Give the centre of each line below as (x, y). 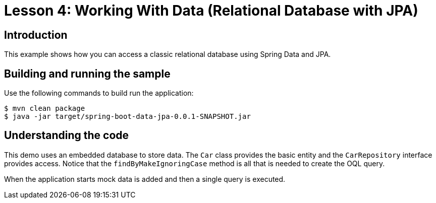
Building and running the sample (87, 74)
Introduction (36, 35)
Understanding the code (67, 136)
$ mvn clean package (45, 109)
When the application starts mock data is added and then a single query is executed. (145, 179)
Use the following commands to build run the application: (99, 93)
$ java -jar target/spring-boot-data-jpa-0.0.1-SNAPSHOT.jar (127, 117)
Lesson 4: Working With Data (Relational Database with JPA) (211, 11)
